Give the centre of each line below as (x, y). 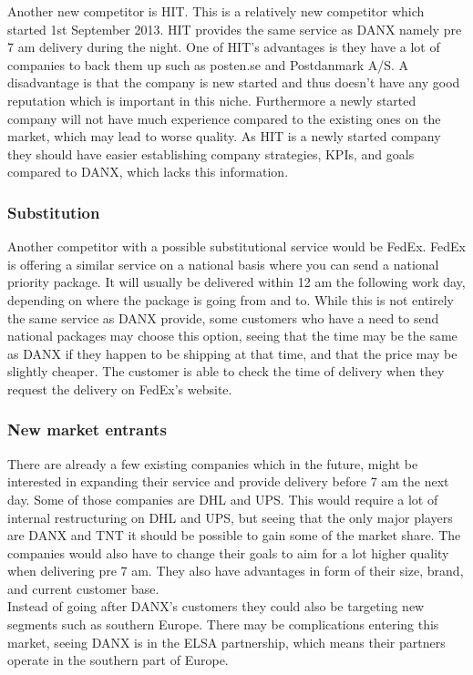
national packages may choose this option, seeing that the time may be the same (232, 336)
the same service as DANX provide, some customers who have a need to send (223, 317)
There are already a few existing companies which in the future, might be (213, 463)
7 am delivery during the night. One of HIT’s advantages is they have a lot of (224, 47)
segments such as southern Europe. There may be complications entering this (223, 624)
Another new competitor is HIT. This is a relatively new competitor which (216, 11)
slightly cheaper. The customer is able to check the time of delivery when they (226, 371)
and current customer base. (83, 588)
